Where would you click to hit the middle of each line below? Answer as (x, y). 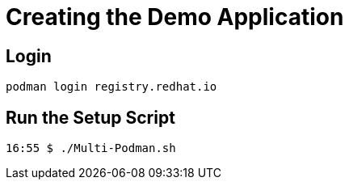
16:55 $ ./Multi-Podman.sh (91, 148)
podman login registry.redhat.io (111, 87)
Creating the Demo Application (175, 17)
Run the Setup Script (90, 117)
